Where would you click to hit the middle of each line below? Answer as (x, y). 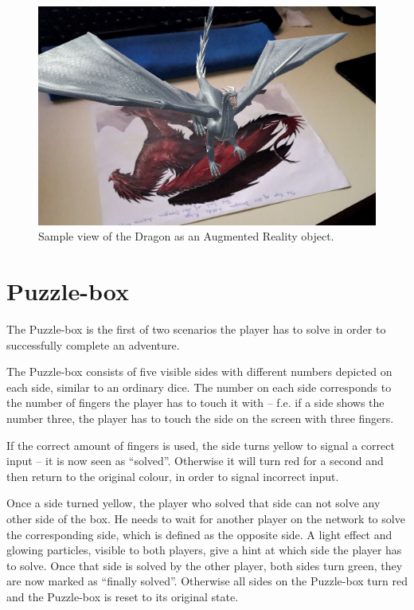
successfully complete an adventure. (93, 344)
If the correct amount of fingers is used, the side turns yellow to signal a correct (201, 445)
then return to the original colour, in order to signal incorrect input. (173, 476)
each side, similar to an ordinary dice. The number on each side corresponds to (199, 387)
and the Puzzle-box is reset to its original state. (123, 596)
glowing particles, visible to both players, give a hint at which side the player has (204, 550)
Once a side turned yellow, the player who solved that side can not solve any (193, 503)
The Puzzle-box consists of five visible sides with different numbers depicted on (199, 371)
